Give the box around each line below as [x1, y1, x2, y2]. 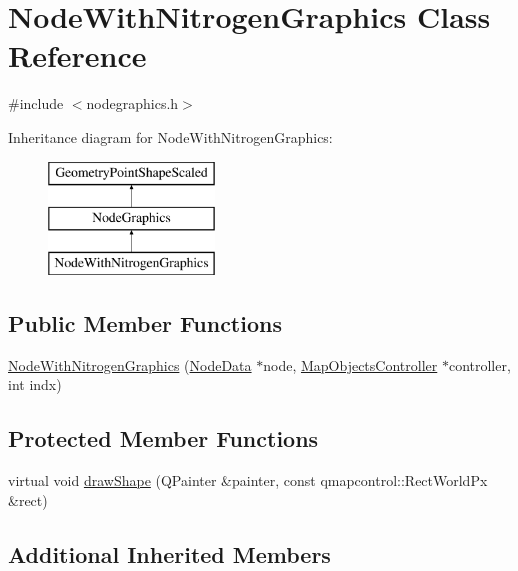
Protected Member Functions [8, 423, 319, 454]
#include [8, 93, 64, 114]
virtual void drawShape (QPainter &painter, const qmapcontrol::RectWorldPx [8, 470, 488, 491]
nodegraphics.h [86, 93, 179, 114]
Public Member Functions [8, 307, 282, 338]
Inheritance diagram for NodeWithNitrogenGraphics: [8, 126, 333, 147]
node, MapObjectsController [263, 354, 438, 375]
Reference [8, 35, 147, 76]
